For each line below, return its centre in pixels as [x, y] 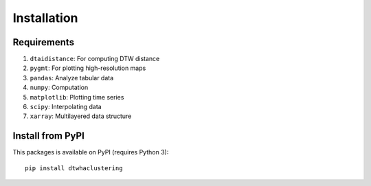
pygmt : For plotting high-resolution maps [88, 68]
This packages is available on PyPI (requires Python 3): [91, 152]
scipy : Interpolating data [66, 107]
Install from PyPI [49, 136]
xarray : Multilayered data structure [81, 116]
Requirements [44, 42]
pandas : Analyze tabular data [72, 78]
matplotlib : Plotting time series [77, 97]
